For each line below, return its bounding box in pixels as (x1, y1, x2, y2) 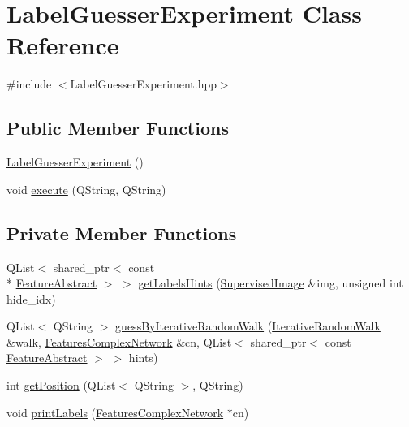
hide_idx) (6, 290, 56, 307)
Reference (6, 28, 119, 62)
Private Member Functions (6, 220, 237, 245)
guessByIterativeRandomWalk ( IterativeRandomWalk (115, 317, 381, 334)
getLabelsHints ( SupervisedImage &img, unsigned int (138, 274, 403, 291)
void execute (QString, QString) (6, 180, 166, 197)
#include (6, 75, 52, 93)
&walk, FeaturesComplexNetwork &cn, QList (6, 333, 232, 350)
